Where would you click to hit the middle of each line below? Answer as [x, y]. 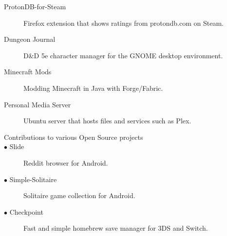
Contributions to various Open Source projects [74, 137]
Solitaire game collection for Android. [79, 195]
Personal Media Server [38, 104]
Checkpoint [26, 211]
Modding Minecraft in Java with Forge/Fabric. [93, 88]
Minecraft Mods [28, 72]
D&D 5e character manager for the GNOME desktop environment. [123, 55]
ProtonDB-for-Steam [35, 6]
